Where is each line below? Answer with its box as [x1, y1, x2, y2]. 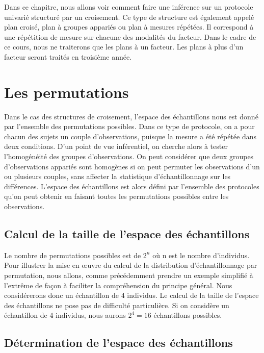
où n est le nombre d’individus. [152, 249, 250, 260]
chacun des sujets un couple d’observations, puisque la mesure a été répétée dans [4, 131, 256, 141]
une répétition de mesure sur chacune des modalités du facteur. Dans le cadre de [4, 31, 256, 42]
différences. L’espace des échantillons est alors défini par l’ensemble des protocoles [4, 181, 259, 191]
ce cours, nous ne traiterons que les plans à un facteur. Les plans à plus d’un [4, 41, 244, 52]
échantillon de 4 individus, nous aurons [4, 310, 126, 320]
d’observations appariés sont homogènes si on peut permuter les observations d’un [4, 161, 260, 171]
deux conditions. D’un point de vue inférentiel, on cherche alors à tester [4, 141, 228, 152]
